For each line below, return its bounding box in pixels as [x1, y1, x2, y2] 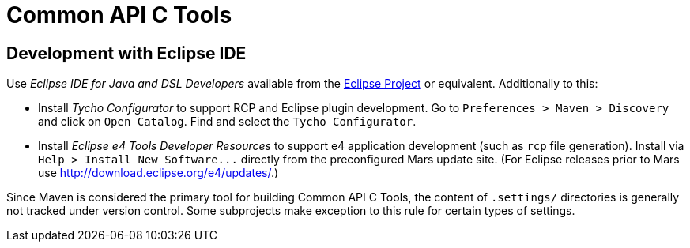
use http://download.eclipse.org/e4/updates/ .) [38, 166, 279, 180]
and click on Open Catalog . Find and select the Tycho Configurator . [38, 115, 417, 129]
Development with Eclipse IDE [6, 43, 247, 63]
